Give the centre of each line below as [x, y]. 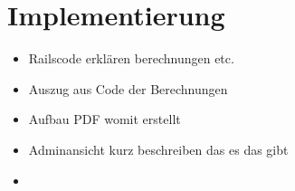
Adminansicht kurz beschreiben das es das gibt [158, 149]
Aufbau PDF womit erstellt [105, 119]
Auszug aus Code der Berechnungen [128, 88]
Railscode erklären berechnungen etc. [131, 58]
